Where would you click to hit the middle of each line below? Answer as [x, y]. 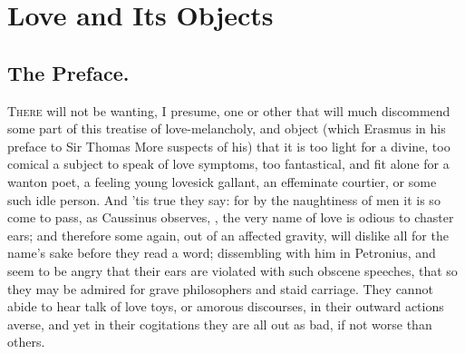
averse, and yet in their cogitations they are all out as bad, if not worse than [220, 324]
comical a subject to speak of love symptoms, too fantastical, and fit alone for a [228, 164]
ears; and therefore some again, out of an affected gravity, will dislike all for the [228, 235]
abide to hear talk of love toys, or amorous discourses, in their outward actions [226, 306]
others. [26, 342]
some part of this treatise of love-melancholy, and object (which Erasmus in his [227, 128]
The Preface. [68, 72]
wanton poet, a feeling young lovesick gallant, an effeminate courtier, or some [222, 181]
